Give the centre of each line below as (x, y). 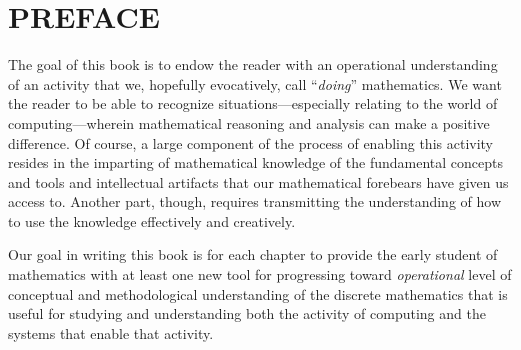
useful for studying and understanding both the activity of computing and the (247, 313)
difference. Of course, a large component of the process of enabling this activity (251, 142)
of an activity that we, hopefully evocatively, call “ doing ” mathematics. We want (255, 83)
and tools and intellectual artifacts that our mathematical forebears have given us (258, 181)
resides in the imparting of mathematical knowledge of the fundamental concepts (255, 162)
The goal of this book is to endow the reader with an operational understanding (253, 64)
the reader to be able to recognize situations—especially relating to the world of (253, 103)
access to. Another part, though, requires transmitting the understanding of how (254, 201)
